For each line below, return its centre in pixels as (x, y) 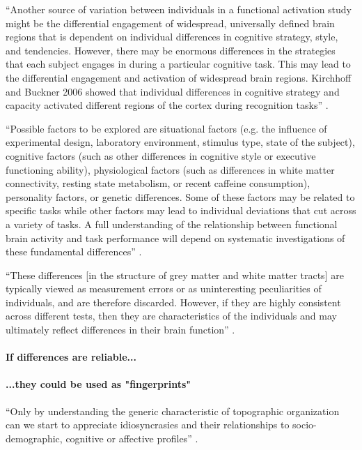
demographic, (34, 438)
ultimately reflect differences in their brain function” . (120, 330)
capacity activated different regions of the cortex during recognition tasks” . (167, 105)
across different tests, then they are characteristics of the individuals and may (171, 316)
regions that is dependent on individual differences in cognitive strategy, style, (172, 37)
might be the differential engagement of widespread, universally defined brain (170, 23)
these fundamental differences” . (74, 252)
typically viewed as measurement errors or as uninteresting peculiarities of (164, 288)
